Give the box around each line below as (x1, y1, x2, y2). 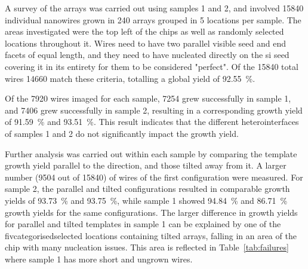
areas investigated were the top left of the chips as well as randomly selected (5, 25, 284, 38)
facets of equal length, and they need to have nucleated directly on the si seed (5, 48, 289, 61)
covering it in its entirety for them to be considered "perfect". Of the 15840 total (5, 60, 298, 72)
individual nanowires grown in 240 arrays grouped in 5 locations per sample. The (5, 13, 301, 26)
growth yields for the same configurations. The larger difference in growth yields (5, 206, 298, 218)
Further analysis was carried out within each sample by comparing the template (5, 147, 297, 160)
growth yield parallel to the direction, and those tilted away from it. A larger (5, 159, 287, 172)
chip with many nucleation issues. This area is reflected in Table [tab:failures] (5, 241, 289, 253)
